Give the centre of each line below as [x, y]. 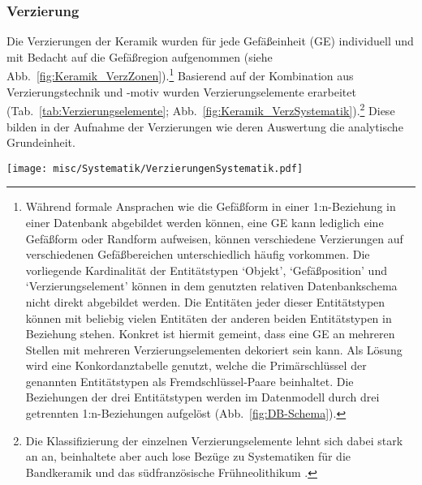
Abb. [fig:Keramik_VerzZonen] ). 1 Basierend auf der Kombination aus [180, 75]
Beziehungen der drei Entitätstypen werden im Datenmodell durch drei [202, 397]
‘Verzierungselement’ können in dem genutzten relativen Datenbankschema [211, 286]
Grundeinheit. [41, 142]
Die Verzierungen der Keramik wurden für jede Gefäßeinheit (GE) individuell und [210, 41]
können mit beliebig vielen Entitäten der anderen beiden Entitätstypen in [209, 318]
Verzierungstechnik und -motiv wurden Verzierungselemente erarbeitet [181, 91]
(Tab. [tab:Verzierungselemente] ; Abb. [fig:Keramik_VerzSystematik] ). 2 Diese [201, 109]
